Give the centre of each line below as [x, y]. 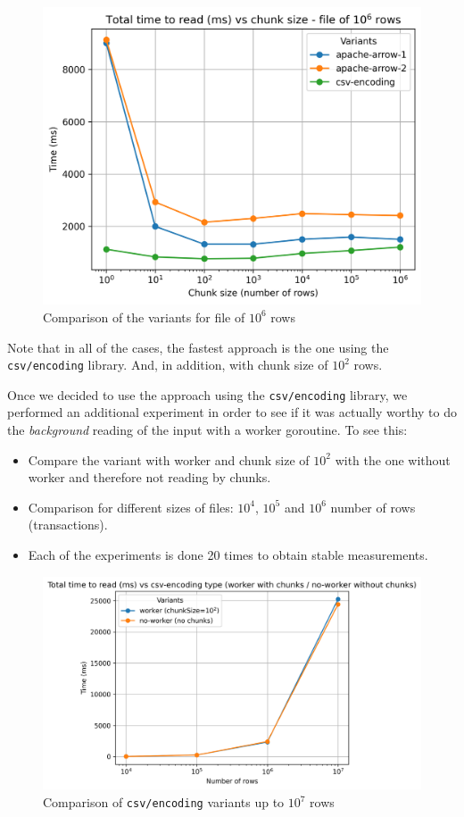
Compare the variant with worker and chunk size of [169, 459]
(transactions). [68, 525]
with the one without [393, 459]
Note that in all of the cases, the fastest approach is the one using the [198, 347]
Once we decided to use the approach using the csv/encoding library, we [207, 394]
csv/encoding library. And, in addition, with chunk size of [168, 365]
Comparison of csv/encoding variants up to [164, 802]
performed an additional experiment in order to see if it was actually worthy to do [232, 412]
